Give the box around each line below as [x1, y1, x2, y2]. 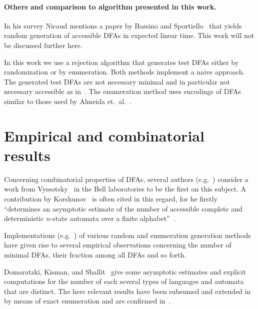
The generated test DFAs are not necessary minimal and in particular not [4, 76, 230, 86]
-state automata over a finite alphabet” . [50, 213, 175, 223]
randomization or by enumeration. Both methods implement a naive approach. [4, 66, 245, 77]
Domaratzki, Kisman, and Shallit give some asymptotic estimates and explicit [4, 266, 246, 276]
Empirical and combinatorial [4, 125, 204, 145]
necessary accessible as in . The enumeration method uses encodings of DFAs [4, 86, 241, 96]
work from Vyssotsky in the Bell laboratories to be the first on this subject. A [4, 183, 246, 194]
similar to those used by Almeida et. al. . [4, 95, 131, 106]
